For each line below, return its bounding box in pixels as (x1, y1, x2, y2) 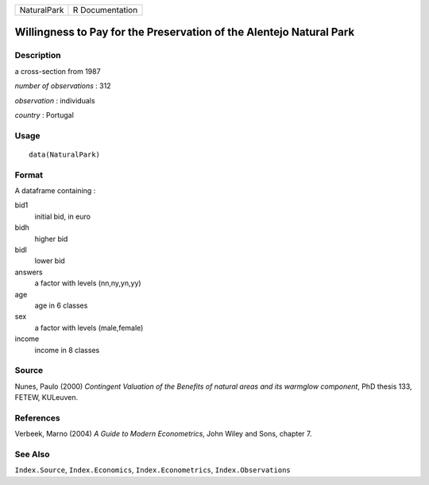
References (14, 412, 60, 423)
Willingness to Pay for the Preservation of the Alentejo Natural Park (14, 25, 355, 39)
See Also (14, 448, 50, 460)
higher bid (34, 234, 68, 243)
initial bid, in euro (34, 211, 91, 221)
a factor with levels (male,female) (34, 323, 144, 332)
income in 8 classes (34, 345, 100, 355)
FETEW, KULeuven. (14, 393, 79, 402)
